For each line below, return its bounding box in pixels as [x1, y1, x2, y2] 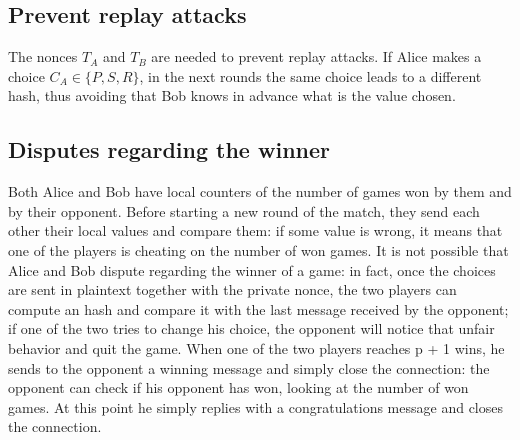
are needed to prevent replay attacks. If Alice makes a [151, 46, 482, 67]
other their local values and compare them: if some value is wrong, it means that [8, 220, 503, 241]
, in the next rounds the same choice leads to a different [139, 65, 482, 86]
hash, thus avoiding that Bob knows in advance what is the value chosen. [8, 85, 456, 106]
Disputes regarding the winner [8, 134, 330, 165]
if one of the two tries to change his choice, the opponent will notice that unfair [8, 318, 495, 339]
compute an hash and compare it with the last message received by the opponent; [8, 298, 509, 319]
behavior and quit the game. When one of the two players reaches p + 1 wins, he [8, 337, 505, 358]
